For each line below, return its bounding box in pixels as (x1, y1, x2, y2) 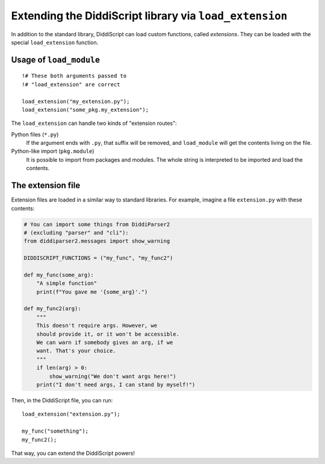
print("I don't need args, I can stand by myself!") (36, 381, 196, 388)
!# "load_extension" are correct (22, 81, 120, 87)
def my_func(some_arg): (23, 272, 94, 278)
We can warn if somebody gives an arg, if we (36, 339, 173, 346)
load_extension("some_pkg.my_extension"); (22, 106, 149, 113)
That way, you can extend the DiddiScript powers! (11, 450, 135, 457)
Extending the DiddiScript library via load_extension (11, 9, 288, 22)
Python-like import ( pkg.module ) (11, 148, 94, 155)
